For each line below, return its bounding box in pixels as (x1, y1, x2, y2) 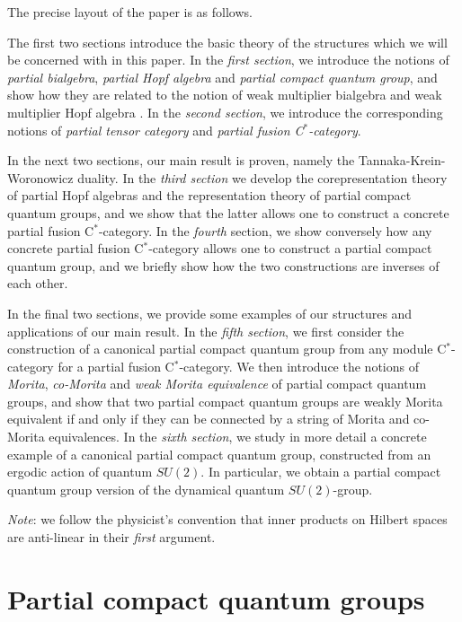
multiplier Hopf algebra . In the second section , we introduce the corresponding (7, 102, 443, 121)
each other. (7, 274, 68, 293)
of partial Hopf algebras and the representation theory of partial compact (7, 186, 412, 205)
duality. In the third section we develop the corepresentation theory (77, 168, 448, 187)
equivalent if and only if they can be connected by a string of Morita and (7, 409, 410, 428)
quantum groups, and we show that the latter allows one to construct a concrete (7, 203, 449, 222)
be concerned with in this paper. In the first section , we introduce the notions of (7, 50, 449, 69)
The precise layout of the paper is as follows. (7, 3, 253, 21)
